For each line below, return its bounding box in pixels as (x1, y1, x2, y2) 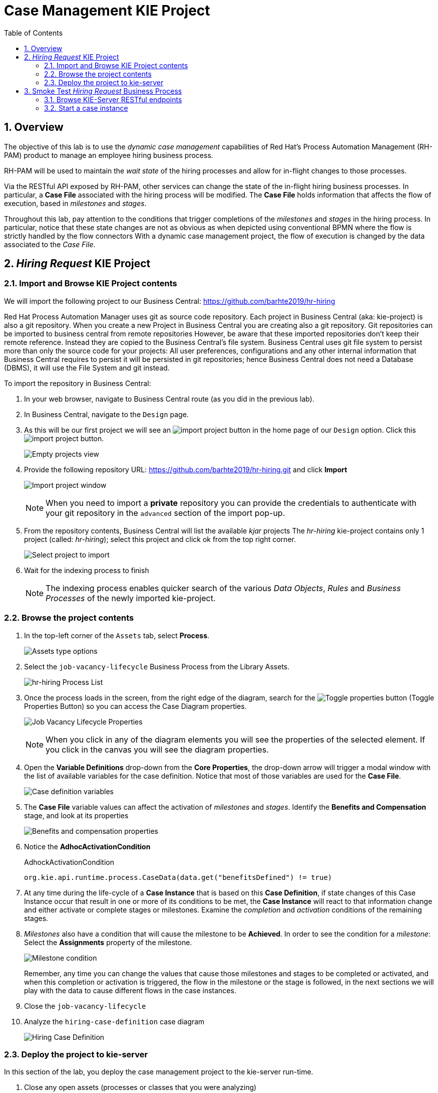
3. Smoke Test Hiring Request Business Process (24, 86, 182, 95)
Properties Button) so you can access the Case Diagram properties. (24, 701, 247, 710)
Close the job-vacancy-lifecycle (24, 1001, 146, 1010)
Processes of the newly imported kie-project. (46, 593, 216, 603)
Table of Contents (4, 28, 63, 37)
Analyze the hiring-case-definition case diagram (24, 1017, 205, 1026)
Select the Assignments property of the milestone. (24, 938, 192, 947)
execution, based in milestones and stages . (4, 199, 147, 208)
